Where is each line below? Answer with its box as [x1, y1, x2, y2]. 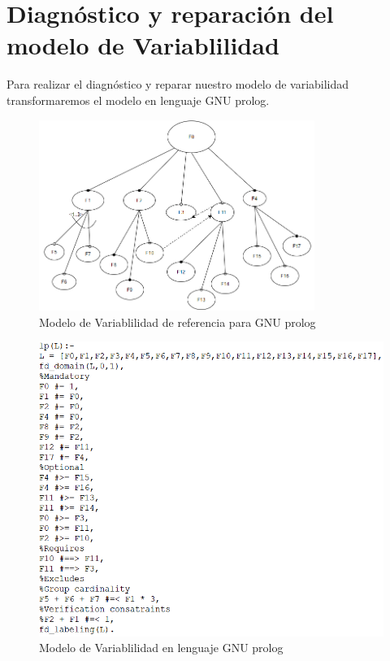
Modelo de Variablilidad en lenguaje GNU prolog [39, 639, 284, 656]
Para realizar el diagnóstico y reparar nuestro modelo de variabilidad [6, 76, 349, 93]
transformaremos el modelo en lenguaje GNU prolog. [6, 91, 270, 108]
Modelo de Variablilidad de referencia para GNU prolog [39, 313, 316, 330]
